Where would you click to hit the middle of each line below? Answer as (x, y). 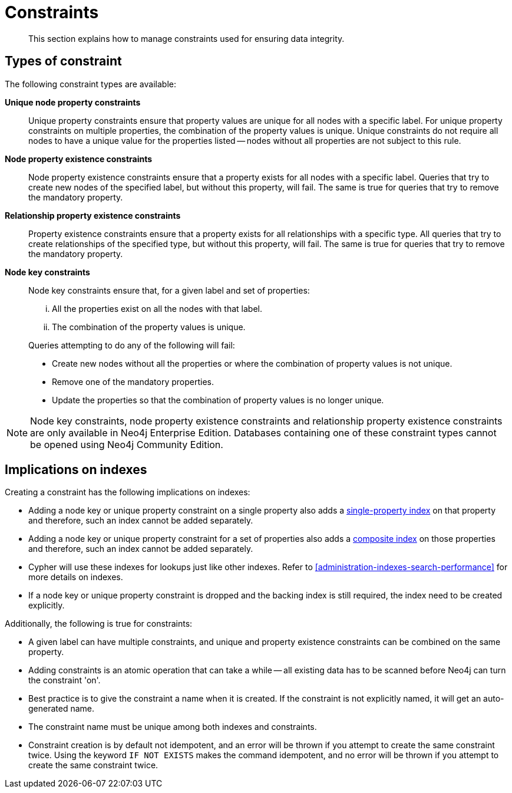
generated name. (62, 709)
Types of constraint (63, 61)
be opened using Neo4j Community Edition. (127, 444)
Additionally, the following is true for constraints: (99, 624)
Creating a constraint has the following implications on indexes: (128, 492)
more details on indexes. (76, 577)
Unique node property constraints (73, 102)
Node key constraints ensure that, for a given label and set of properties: (169, 290)
